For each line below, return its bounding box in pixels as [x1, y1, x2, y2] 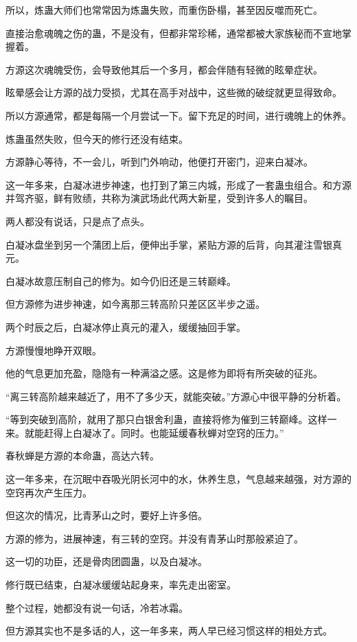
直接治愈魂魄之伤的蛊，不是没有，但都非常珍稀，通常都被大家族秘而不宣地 [5, 25, 342, 40]
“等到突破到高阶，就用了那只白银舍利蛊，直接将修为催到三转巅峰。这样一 [5, 412, 337, 426]
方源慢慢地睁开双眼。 [5, 343, 102, 357]
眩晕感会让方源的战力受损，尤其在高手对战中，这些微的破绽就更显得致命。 [5, 85, 342, 100]
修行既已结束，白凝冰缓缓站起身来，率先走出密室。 [5, 577, 236, 592]
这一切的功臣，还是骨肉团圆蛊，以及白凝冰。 [5, 554, 207, 569]
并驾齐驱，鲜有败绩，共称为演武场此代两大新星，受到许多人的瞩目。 [5, 191, 313, 205]
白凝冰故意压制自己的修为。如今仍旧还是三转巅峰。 [5, 273, 236, 288]
